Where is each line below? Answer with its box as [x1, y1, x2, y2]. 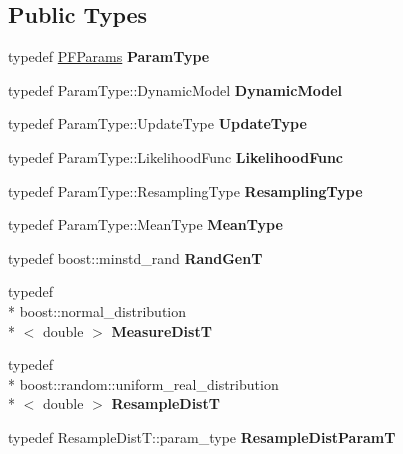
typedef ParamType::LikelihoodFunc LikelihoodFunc [8, 146, 344, 167]
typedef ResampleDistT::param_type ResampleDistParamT [8, 426, 396, 447]
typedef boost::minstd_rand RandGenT [8, 247, 263, 268]
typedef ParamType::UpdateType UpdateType [8, 113, 307, 134]
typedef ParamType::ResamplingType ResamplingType [8, 180, 363, 201]
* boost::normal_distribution [8, 300, 187, 321]
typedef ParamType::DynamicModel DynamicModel [8, 79, 343, 100]
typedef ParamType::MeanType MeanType [8, 214, 283, 235]
